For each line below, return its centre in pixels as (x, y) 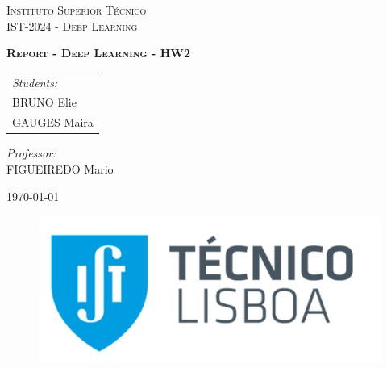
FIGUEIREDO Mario (60, 168)
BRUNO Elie (44, 102)
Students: (35, 82)
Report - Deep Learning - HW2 (98, 53)
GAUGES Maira (53, 122)
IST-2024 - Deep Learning (72, 25)
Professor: (31, 153)
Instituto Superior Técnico (77, 10)
